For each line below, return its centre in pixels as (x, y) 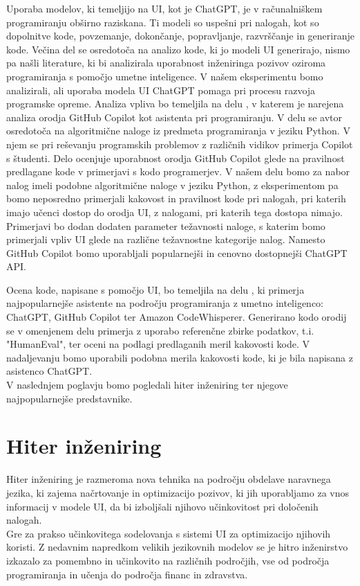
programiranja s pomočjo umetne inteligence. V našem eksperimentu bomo (165, 76)
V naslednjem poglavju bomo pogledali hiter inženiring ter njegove (147, 385)
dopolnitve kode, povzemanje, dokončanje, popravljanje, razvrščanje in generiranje (180, 36)
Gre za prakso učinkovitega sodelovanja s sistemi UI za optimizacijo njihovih (169, 533)
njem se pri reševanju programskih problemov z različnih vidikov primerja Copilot (180, 144)
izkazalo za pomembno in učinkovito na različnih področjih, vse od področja (168, 560)
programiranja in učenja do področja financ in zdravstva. (127, 574)
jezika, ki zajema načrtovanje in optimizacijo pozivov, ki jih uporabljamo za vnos (178, 492)
